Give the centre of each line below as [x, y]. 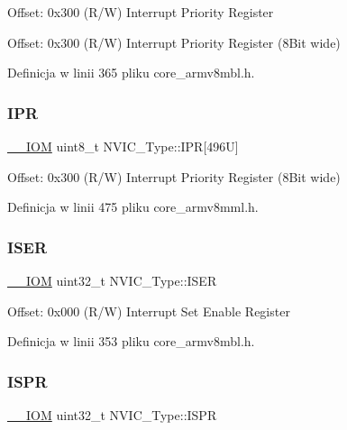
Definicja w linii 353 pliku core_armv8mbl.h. [131, 341]
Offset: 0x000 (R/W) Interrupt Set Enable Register [149, 311]
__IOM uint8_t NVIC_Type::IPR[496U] [123, 146]
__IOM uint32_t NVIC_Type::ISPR [112, 415]
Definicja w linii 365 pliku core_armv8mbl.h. [131, 73]
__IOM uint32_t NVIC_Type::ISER [112, 280]
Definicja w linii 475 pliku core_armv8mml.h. [133, 207]
